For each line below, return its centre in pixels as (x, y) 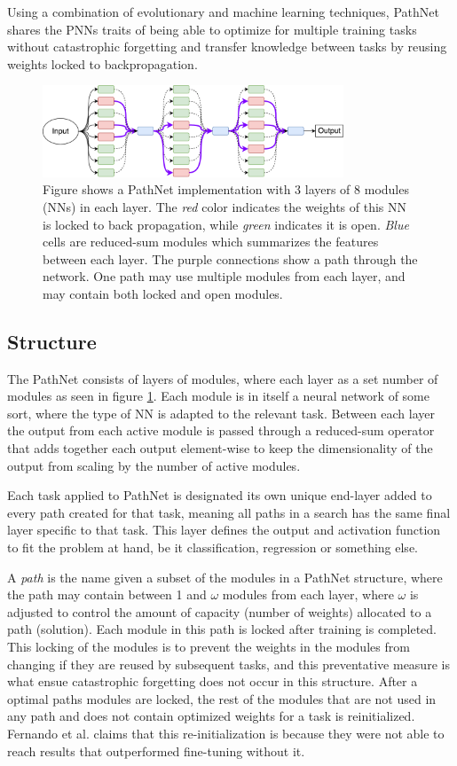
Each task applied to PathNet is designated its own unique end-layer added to (220, 495)
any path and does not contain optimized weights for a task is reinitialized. (211, 716)
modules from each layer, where (308, 594)
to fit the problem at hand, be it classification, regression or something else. (213, 547)
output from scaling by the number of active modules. (154, 465)
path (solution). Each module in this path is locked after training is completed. (222, 629)
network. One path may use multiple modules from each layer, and (224, 276)
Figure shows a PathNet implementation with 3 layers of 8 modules (226, 189)
